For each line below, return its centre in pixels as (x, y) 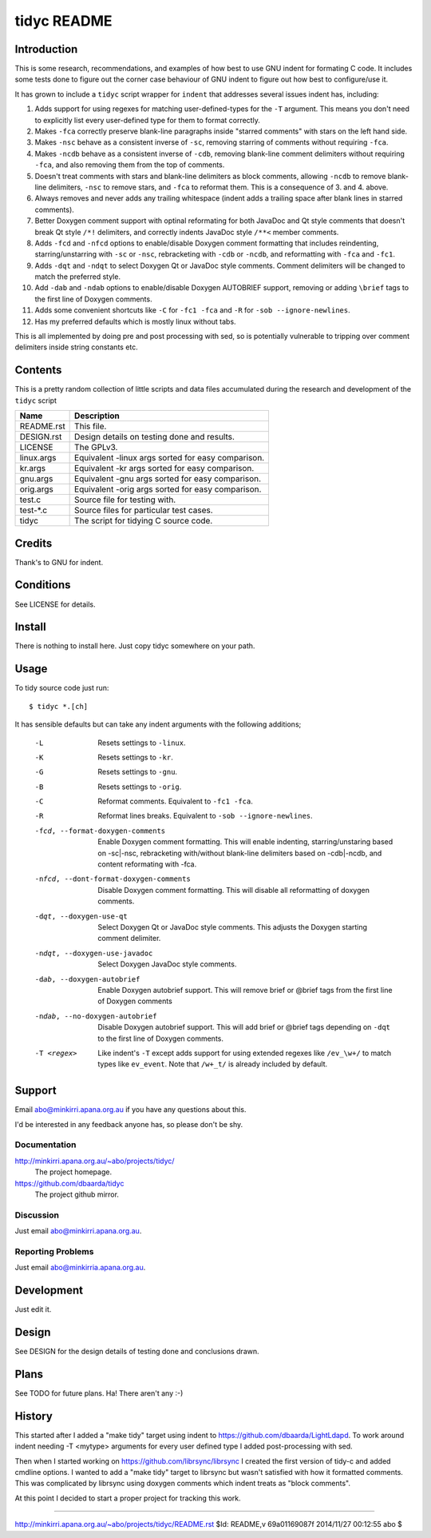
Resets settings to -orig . (140, 787)
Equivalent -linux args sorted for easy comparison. (170, 458)
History (34, 1416)
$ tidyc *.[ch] (59, 706)
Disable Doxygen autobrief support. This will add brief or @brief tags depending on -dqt (244, 1027)
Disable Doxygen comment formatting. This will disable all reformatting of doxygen (234, 890)
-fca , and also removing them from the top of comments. (130, 165)
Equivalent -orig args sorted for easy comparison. (168, 489)
